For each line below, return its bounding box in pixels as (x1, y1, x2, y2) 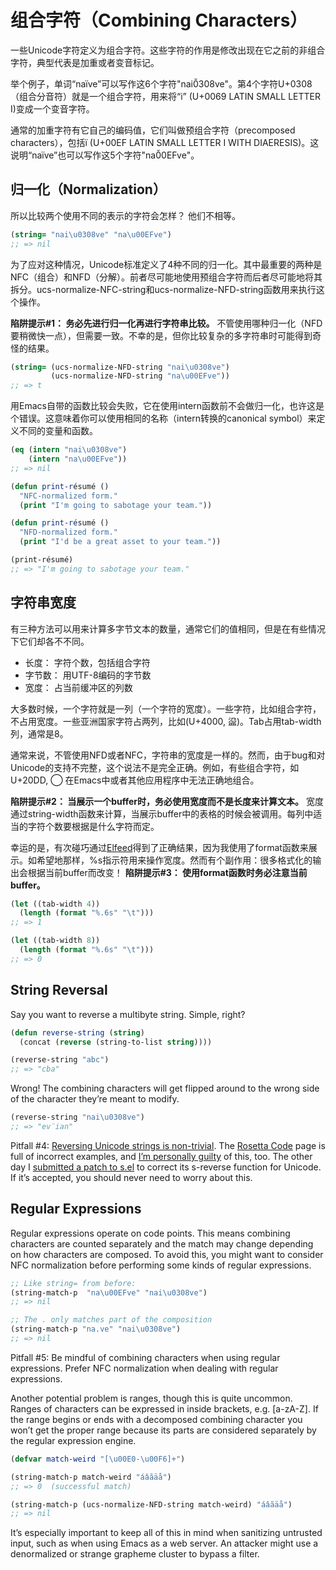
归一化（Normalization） (10, 181, 167, 198)
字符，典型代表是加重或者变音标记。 (10, 56, 160, 68)
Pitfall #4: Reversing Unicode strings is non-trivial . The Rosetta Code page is (10, 1139, 326, 1151)
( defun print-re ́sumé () (10, 518, 110, 528)
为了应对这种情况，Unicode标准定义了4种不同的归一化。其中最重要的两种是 (10, 258, 323, 270)
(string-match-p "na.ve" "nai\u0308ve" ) (10, 1324, 182, 1335)
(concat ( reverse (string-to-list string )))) (19, 1037, 213, 1047)
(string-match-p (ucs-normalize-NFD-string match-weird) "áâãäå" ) (10, 1499, 293, 1510)
